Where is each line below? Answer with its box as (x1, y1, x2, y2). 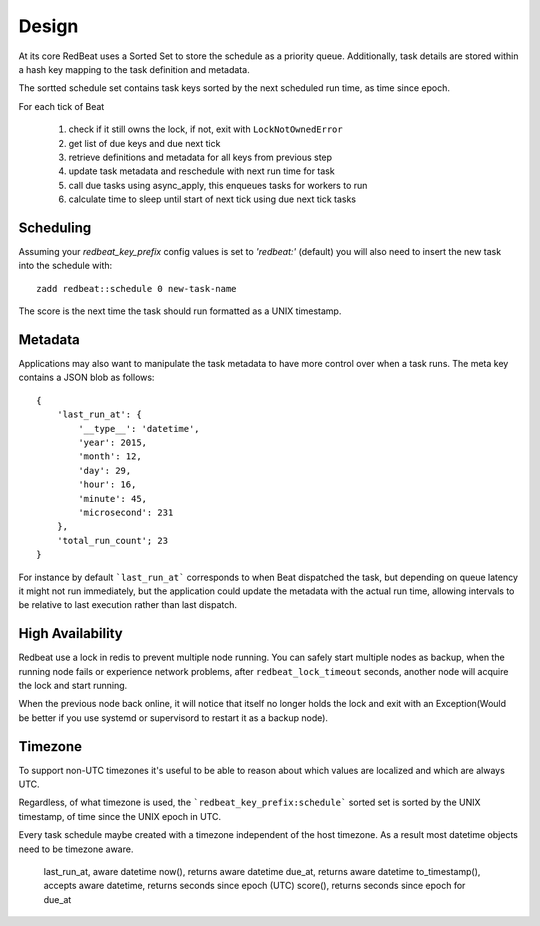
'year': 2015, (78, 437, 148, 448)
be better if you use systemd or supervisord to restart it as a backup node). (18, 711, 329, 724)
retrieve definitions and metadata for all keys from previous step (68, 151, 333, 163)
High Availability (18, 625, 124, 642)
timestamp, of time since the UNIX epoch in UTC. (18, 810, 222, 822)
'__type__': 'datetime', (78, 423, 200, 434)
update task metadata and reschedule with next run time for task (68, 165, 335, 177)
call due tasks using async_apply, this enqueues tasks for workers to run (68, 179, 368, 191)
